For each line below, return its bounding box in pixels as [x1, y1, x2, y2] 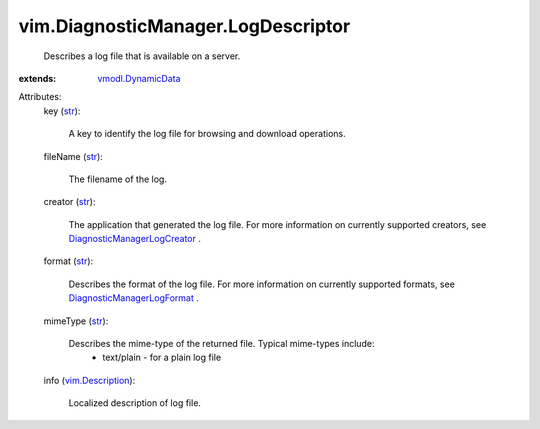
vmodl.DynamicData [97, 72, 181, 84]
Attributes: [18, 91, 62, 103]
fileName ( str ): [43, 150, 104, 162]
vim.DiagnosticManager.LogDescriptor [18, 15, 351, 37]
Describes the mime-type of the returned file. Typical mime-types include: [68, 338, 375, 350]
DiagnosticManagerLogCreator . [68, 233, 202, 245]
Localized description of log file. [68, 397, 202, 409]
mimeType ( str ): [43, 315, 109, 327]
